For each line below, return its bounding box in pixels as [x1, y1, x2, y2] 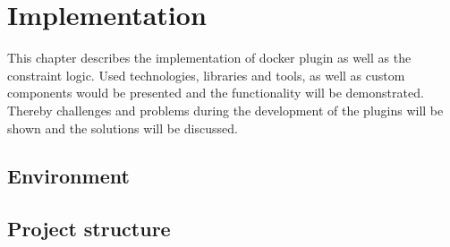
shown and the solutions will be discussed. [7, 118, 238, 137]
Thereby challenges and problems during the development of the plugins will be [7, 100, 444, 119]
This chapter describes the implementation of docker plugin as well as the [7, 48, 412, 67]
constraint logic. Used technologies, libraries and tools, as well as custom [7, 65, 405, 84]
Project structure [7, 215, 171, 243]
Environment [7, 162, 130, 190]
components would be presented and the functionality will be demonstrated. [7, 83, 424, 102]
